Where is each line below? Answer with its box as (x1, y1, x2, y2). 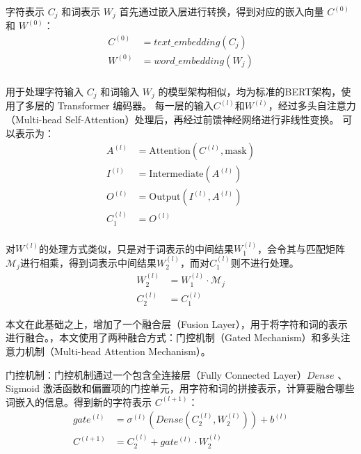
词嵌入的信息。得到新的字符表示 (6, 394, 152, 409)
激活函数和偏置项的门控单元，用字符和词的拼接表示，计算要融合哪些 (42, 381, 355, 396)
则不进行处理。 (230, 255, 299, 269)
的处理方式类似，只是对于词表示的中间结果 (39, 241, 234, 256)
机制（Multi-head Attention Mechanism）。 (24, 344, 211, 359)
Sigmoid (6, 381, 40, 396)
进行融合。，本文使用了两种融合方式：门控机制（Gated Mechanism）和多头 (6, 330, 341, 345)
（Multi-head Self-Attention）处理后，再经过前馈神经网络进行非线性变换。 (6, 112, 339, 127)
